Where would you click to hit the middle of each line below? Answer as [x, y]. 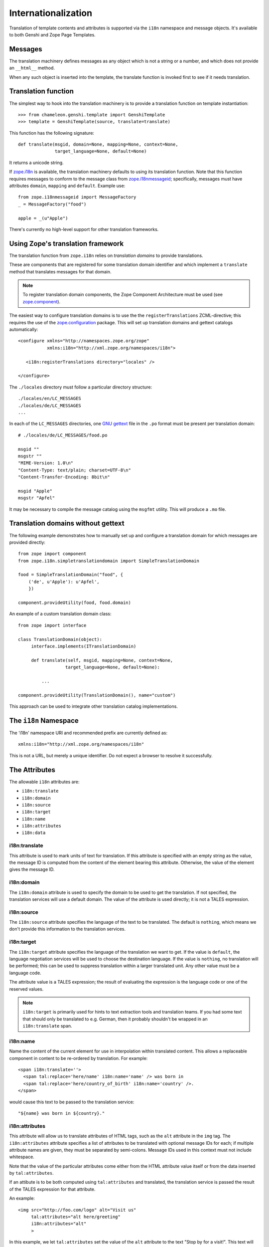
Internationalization [51, 13]
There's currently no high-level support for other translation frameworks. [84, 229]
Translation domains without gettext [67, 523]
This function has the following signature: [52, 133]
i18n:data [34, 833]
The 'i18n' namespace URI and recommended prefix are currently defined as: [88, 733]
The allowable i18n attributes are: [44, 782]
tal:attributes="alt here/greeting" [76, 1217]
